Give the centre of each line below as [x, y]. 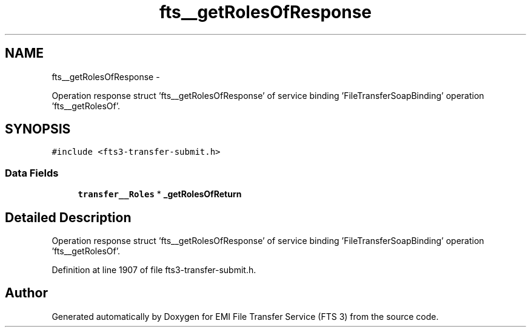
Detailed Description [68, 217]
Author [26, 293]
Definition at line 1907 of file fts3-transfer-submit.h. [154, 270]
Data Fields [32, 173]
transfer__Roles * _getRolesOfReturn [160, 194]
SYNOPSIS [38, 129]
